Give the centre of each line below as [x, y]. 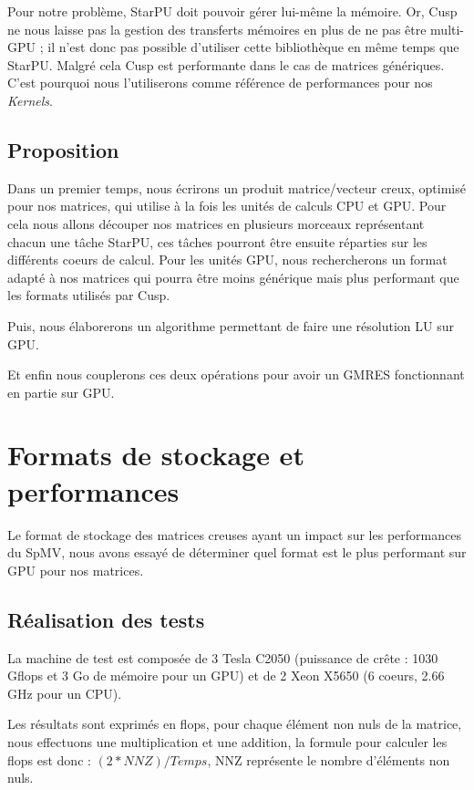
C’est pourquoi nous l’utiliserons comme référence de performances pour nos [220, 83]
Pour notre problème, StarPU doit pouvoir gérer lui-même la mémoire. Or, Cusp [232, 11]
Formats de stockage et [156, 455]
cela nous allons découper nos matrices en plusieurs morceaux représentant [216, 223]
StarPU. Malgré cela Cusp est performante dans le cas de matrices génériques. [226, 64]
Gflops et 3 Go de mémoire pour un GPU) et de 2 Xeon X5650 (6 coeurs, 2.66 [226, 676]
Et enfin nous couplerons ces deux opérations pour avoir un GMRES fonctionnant [236, 374]
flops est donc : [49, 759]
